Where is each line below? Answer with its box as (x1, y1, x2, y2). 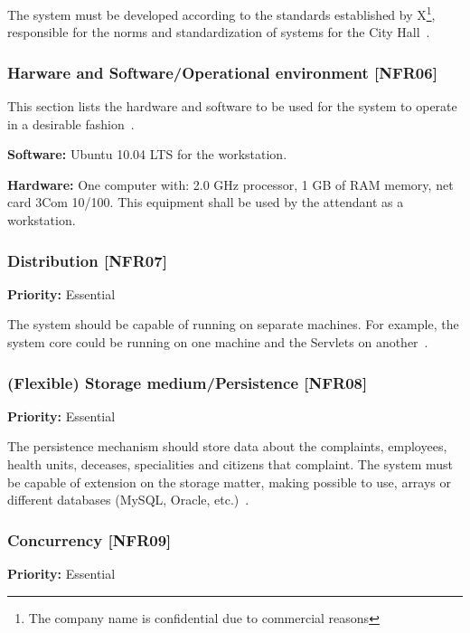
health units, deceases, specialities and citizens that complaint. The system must (7, 455, 453, 474)
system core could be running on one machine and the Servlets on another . (7, 333, 428, 352)
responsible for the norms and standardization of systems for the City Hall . (7, 23, 430, 42)
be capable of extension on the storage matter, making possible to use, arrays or (7, 472, 452, 491)
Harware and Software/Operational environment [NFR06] (7, 61, 437, 83)
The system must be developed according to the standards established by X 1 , (7, 3, 436, 24)
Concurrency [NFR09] (7, 528, 172, 551)
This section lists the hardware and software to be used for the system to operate (7, 97, 457, 116)
